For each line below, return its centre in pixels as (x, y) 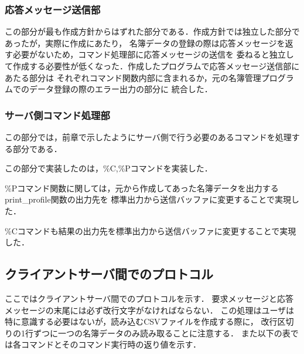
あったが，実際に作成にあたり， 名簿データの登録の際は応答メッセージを (145, 43)
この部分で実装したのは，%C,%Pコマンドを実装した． (109, 168)
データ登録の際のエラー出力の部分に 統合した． (121, 89)
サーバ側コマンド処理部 (57, 115)
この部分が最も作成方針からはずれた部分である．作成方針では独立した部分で (152, 31)
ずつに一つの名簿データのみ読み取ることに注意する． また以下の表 (162, 333)
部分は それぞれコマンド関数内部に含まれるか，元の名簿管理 (145, 77)
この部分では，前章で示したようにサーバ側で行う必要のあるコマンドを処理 (148, 137)
